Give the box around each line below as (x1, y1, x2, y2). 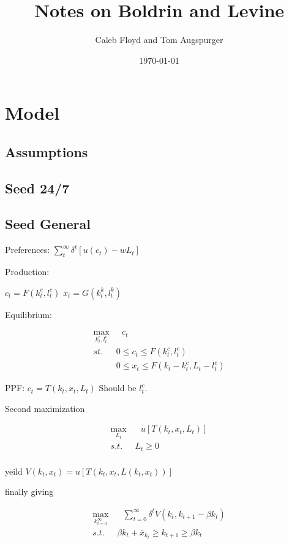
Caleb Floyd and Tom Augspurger (95, 33, 223, 46)
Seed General (5, 214, 91, 233)
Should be (99, 381, 137, 394)
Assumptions (5, 142, 88, 161)
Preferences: (5, 243, 50, 256)
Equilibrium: (5, 308, 52, 321)
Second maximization (5, 402, 85, 414)
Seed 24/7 (5, 178, 70, 197)
